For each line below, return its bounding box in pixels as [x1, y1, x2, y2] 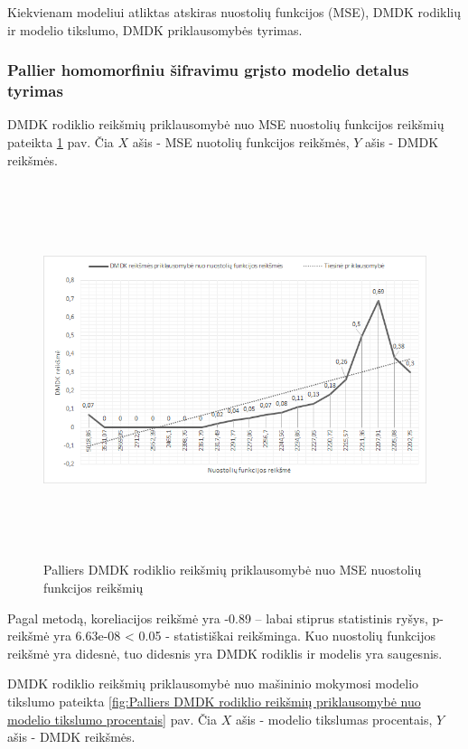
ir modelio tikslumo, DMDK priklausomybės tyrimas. [7, 20, 303, 39]
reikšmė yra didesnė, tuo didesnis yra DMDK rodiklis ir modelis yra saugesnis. [7, 643, 443, 662]
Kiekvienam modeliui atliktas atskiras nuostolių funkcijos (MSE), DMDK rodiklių [7, 3, 462, 21]
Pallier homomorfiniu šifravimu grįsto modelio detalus [7, 59, 409, 81]
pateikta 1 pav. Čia [7, 132, 114, 151]
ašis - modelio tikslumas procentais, [235, 709, 433, 728]
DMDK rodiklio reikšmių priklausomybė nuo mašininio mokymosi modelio [7, 674, 419, 693]
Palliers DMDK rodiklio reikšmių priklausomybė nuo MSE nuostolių [43, 560, 422, 579]
